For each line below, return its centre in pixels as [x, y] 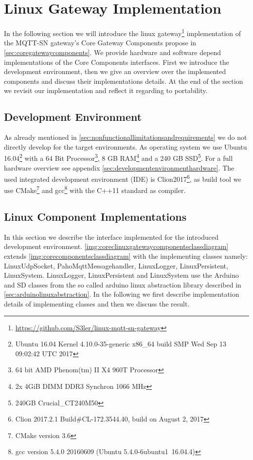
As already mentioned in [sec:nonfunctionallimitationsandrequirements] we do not [126, 137]
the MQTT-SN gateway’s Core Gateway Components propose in [100, 43]
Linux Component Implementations [95, 217]
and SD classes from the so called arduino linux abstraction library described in [123, 284]
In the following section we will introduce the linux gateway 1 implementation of [123, 32]
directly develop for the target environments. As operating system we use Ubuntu [126, 146]
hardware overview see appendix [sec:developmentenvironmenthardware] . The [119, 167]
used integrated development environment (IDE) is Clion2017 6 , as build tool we [123, 178]
